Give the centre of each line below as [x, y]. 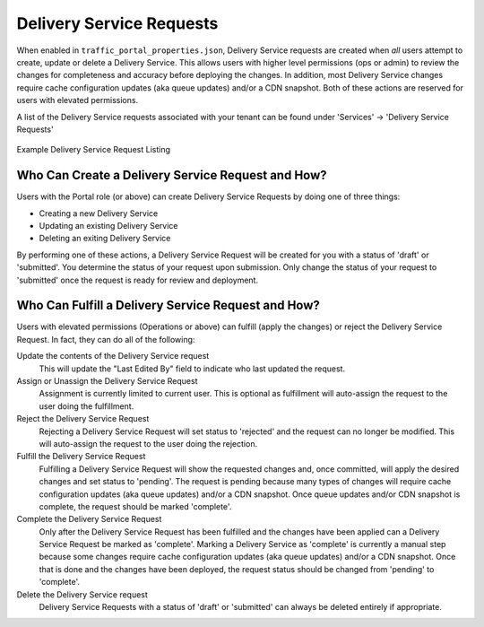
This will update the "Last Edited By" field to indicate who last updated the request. [192, 369]
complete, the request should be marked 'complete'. [135, 506]
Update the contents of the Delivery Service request [113, 356]
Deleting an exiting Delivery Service [105, 239]
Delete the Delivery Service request [82, 594]
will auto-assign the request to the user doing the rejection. [148, 443]
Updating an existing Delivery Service [108, 225]
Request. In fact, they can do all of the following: [106, 339]
